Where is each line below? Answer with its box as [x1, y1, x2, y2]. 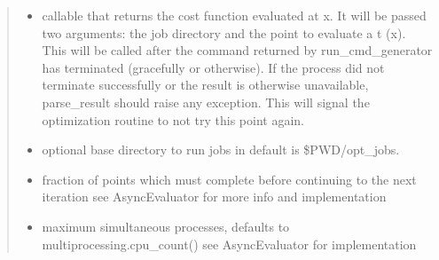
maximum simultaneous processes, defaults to [42, 217, 290, 235]
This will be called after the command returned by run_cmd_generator [42, 41, 433, 59]
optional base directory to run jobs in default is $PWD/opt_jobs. [42, 140, 400, 159]
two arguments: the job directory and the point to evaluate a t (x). [42, 23, 406, 42]
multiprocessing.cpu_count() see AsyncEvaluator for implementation [42, 234, 417, 253]
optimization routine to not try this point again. [42, 110, 304, 129]
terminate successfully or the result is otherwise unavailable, [42, 75, 369, 94]
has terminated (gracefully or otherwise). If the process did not [42, 58, 385, 76]
